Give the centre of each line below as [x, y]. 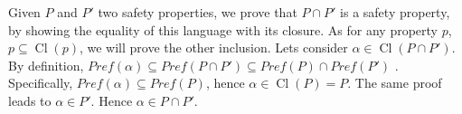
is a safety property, [395, 12]
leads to [30, 100]
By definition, [46, 65]
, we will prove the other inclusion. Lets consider [213, 47]
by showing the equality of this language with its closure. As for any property [223, 29]
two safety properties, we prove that [198, 12]
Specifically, [41, 83]
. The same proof [395, 83]
